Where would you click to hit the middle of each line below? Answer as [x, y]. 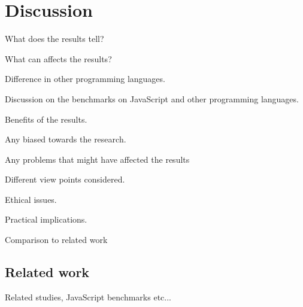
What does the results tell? [54, 39]
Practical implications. [46, 219]
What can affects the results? [58, 58]
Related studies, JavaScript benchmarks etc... [88, 297]
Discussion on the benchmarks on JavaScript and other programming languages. [152, 98]
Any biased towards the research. [66, 139]
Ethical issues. [31, 199]
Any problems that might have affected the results [97, 159]
